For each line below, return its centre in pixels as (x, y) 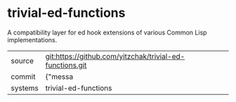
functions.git (66, 65)
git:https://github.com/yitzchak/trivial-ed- (115, 56)
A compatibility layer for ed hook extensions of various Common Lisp (107, 32)
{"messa (59, 77)
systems (25, 88)
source (22, 60)
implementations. (32, 39)
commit (23, 77)
